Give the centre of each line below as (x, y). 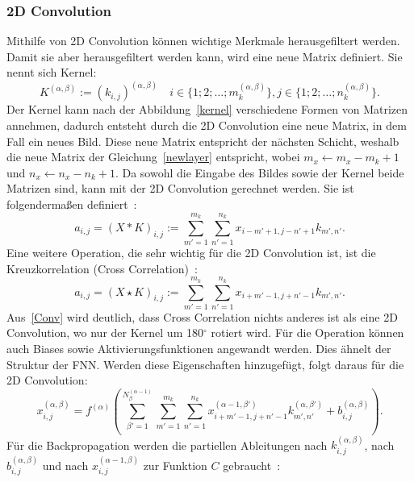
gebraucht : (252, 465)
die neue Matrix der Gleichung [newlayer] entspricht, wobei (153, 157)
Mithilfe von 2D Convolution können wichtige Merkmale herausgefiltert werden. (203, 41)
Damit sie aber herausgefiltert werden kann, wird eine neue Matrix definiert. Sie (205, 56)
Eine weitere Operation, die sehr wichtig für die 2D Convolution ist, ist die (191, 253)
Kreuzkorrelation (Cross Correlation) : (102, 268)
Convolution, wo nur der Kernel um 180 (105, 332)
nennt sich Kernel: (52, 72)
